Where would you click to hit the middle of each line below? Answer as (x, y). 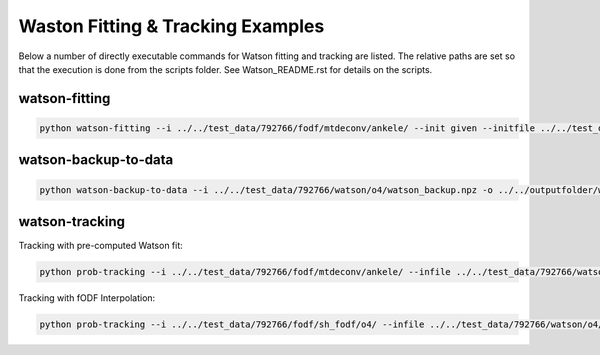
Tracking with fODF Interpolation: (87, 298)
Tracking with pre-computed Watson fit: (101, 246)
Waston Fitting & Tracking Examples (171, 26)
